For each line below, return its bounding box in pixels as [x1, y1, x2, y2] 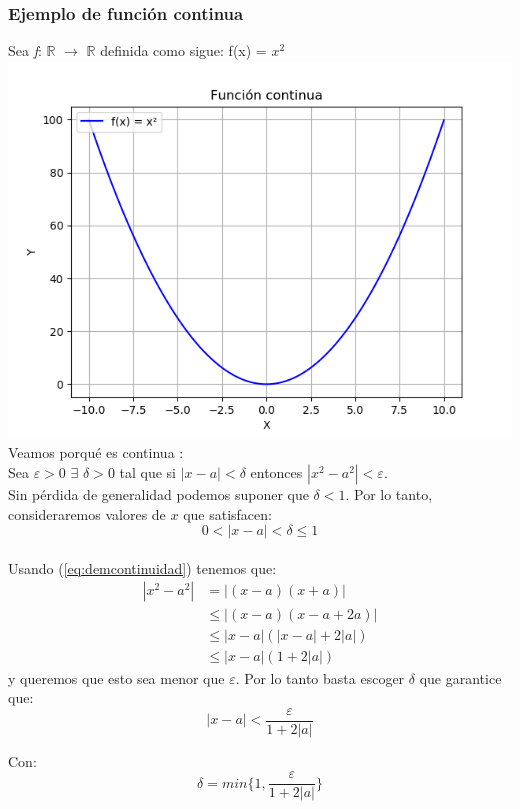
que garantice [419, 667, 502, 688]
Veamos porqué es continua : [8, 442, 184, 463]
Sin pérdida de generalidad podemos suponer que [8, 484, 309, 504]
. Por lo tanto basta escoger [235, 667, 405, 688]
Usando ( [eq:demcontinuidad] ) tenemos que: [8, 557, 277, 578]
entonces [250, 462, 303, 482]
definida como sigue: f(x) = [100, 40, 267, 61]
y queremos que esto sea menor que [8, 667, 225, 688]
